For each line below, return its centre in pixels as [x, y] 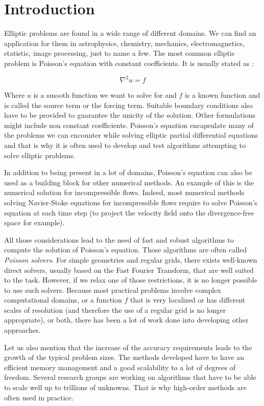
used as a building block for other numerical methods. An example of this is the [129, 182]
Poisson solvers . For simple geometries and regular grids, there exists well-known [131, 259]
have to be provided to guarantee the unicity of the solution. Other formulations [130, 115]
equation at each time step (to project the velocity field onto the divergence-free [129, 212]
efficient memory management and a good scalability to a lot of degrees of [120, 367]
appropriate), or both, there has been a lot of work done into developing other [126, 320]
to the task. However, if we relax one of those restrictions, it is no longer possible [131, 280]
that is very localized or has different [188, 300]
